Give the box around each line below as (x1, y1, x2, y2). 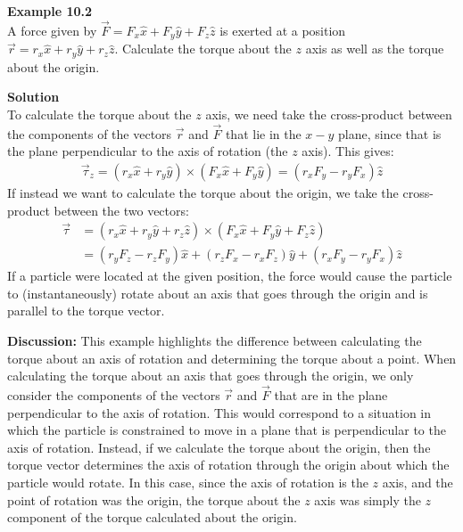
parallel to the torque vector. (7, 301, 165, 320)
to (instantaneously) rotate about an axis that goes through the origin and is (7, 283, 428, 302)
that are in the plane (274, 385, 388, 404)
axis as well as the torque (305, 39, 444, 58)
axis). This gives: (302, 142, 394, 160)
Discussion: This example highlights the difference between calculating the (7, 331, 422, 349)
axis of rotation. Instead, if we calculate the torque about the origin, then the (7, 438, 431, 456)
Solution (7, 87, 60, 106)
